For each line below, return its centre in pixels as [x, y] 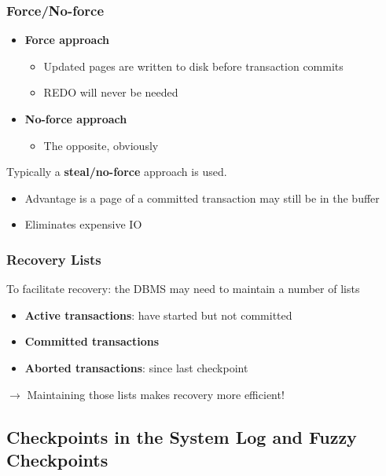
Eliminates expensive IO [83, 224]
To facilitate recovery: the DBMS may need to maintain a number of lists [183, 289]
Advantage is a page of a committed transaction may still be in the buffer [202, 198]
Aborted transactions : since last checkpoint [136, 367]
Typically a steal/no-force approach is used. [117, 172]
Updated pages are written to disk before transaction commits [193, 66]
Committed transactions [92, 341]
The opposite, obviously [101, 145]
